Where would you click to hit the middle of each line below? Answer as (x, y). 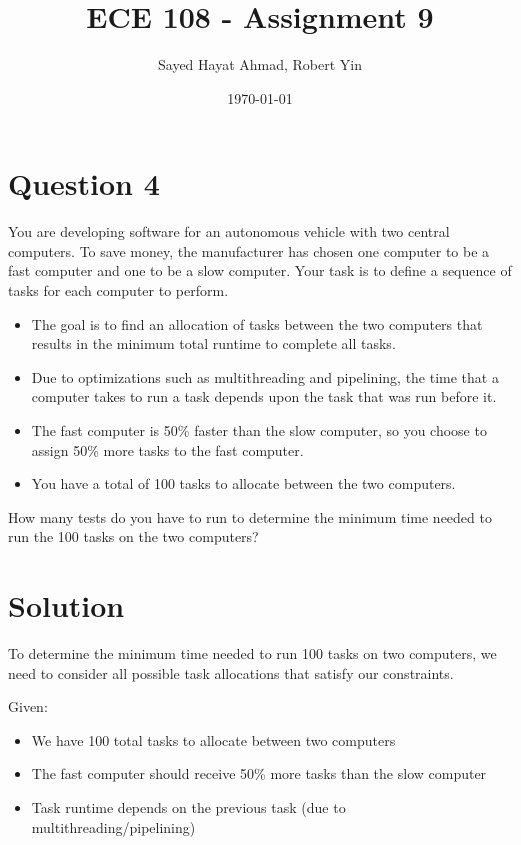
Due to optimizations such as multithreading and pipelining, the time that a (265, 376)
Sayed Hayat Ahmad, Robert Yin (260, 64)
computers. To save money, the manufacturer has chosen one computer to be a (249, 250)
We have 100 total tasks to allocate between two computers (213, 739)
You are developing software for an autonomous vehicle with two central (229, 231)
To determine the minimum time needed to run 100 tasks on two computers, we (252, 653)
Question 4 (84, 183)
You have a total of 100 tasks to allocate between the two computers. (243, 483)
